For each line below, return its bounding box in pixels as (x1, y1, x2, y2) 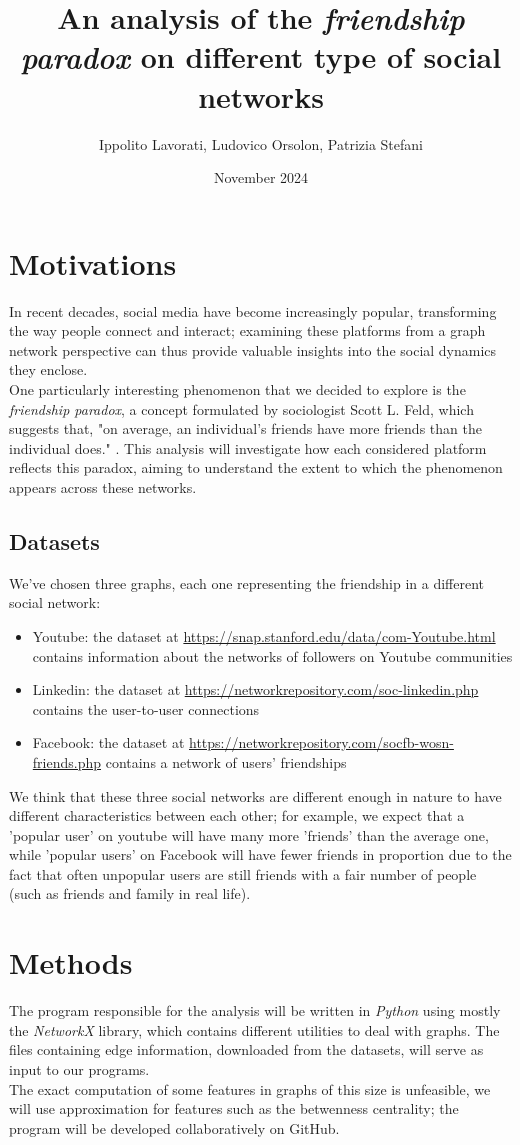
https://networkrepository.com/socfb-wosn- (189, 732, 454, 753)
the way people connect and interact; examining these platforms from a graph (9, 320, 486, 341)
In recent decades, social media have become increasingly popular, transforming (9, 300, 497, 321)
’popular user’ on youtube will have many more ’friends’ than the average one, (9, 824, 489, 845)
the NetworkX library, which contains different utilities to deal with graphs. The (9, 1019, 500, 1040)
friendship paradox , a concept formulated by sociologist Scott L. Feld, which (9, 398, 474, 419)
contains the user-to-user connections (32, 698, 260, 719)
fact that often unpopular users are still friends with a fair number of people (9, 863, 477, 884)
